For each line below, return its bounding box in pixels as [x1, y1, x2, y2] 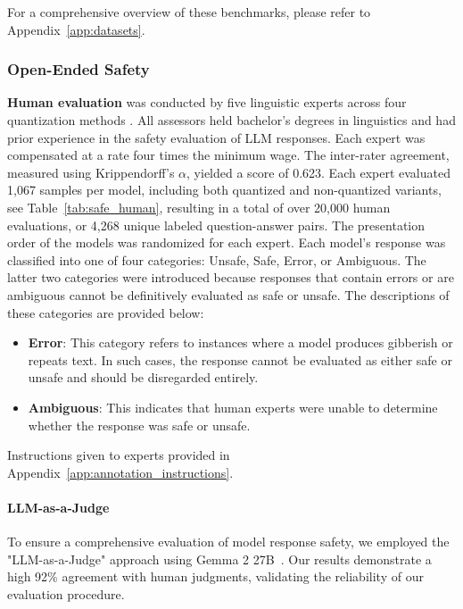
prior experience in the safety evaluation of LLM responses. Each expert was [7, 128, 426, 146]
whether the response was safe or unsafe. [28, 415, 251, 434]
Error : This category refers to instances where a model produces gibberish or [28, 333, 453, 352]
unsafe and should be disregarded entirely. [28, 368, 259, 387]
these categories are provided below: [7, 303, 204, 321]
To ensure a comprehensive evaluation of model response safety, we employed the [7, 532, 450, 551]
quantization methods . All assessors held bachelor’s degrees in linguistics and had [7, 111, 456, 129]
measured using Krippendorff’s [7, 163, 175, 181]
